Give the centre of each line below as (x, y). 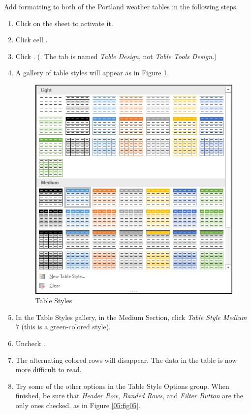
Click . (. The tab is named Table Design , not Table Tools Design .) (116, 56)
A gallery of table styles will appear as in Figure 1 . (92, 73)
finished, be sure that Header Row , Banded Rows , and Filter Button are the (129, 396)
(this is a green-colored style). (66, 327)
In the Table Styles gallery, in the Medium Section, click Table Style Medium (131, 317)
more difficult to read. (48, 369)
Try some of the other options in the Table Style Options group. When (122, 386)
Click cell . (31, 40)
